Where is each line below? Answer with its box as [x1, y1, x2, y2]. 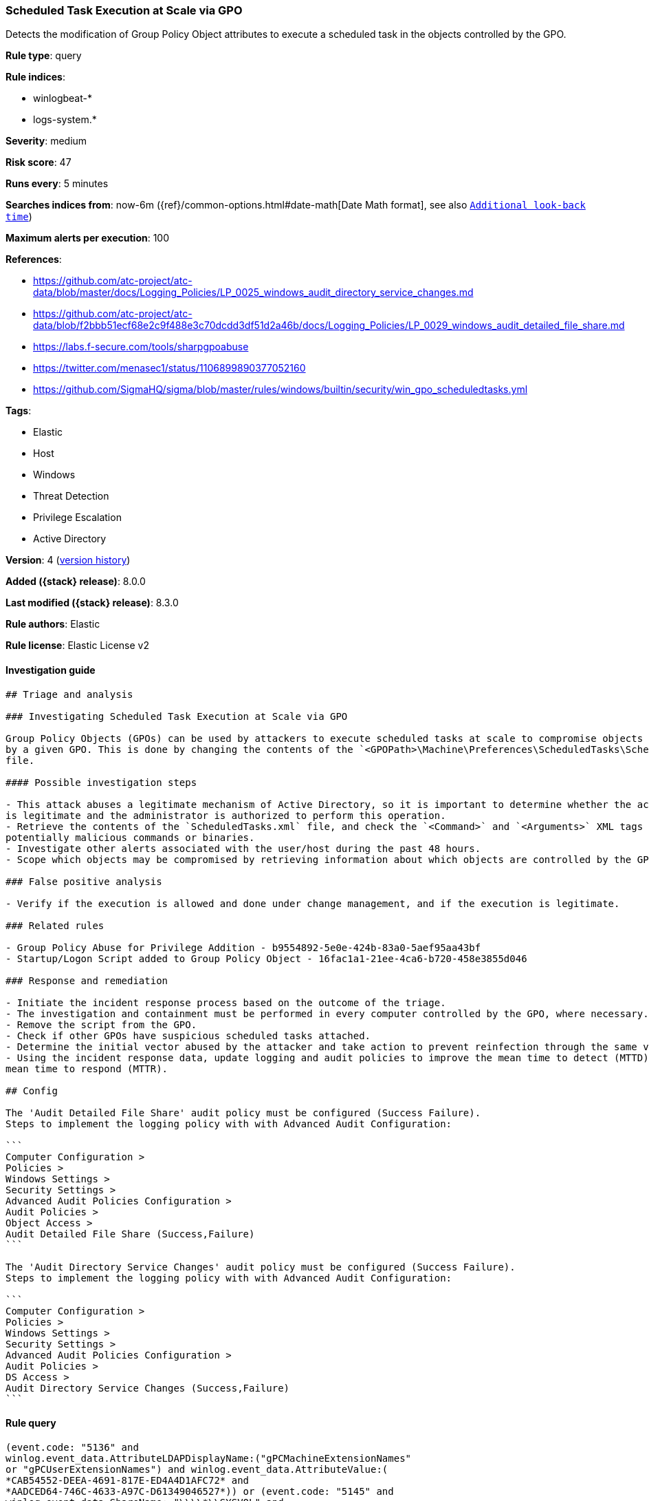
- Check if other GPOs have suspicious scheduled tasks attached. [5, 1030, 371, 1041]
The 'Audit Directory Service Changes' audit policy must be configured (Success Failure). [5, 1261, 516, 1273]
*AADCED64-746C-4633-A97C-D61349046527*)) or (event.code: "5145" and [5, 1485, 394, 1497]
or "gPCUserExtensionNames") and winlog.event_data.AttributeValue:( [5, 1463, 388, 1475]
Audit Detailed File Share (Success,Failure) [5, 1228, 255, 1239]
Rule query [5, 1417, 56, 1429]
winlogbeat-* [33, 92, 92, 105]
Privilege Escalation [33, 511, 122, 524]
